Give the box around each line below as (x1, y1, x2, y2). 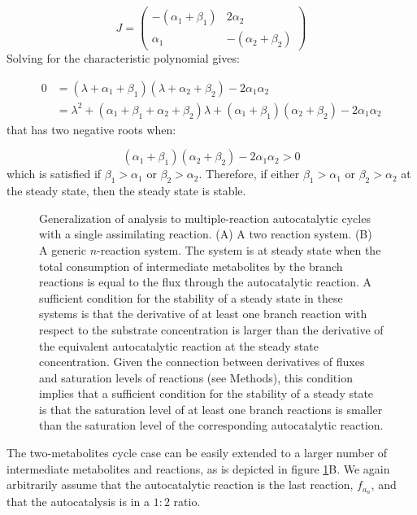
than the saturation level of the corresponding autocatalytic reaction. (39, 417, 384, 434)
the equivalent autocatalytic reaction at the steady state (39, 337, 319, 354)
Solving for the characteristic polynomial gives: (7, 50, 240, 67)
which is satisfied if (7, 165, 102, 182)
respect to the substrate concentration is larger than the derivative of (39, 321, 384, 338)
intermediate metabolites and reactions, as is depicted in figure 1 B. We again (7, 460, 390, 477)
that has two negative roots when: (7, 120, 176, 137)
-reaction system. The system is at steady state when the (97, 241, 381, 258)
